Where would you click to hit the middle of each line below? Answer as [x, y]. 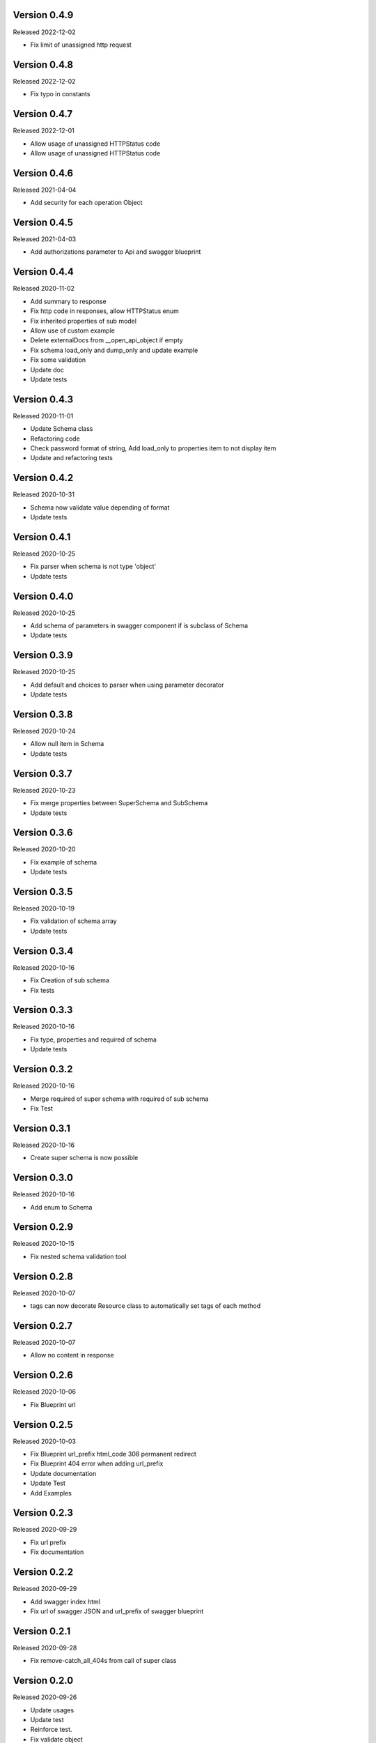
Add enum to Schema [61, 1207]
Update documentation [63, 1473]
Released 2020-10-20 [44, 849]
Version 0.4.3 [43, 399]
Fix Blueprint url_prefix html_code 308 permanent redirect [113, 1454]
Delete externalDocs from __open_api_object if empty [107, 340]
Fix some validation [58, 360]
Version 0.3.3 [43, 1010]
